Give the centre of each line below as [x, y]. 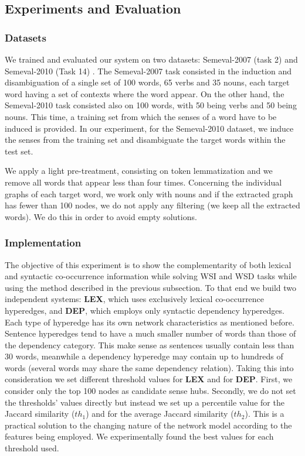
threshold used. [32, 448]
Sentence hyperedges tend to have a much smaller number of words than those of [150, 333]
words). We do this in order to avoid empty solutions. [101, 216]
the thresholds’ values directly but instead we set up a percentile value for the [145, 402]
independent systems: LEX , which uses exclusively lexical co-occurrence [135, 299]
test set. [19, 151]
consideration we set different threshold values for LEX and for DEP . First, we [149, 379]
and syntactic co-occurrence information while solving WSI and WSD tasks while [151, 276]
